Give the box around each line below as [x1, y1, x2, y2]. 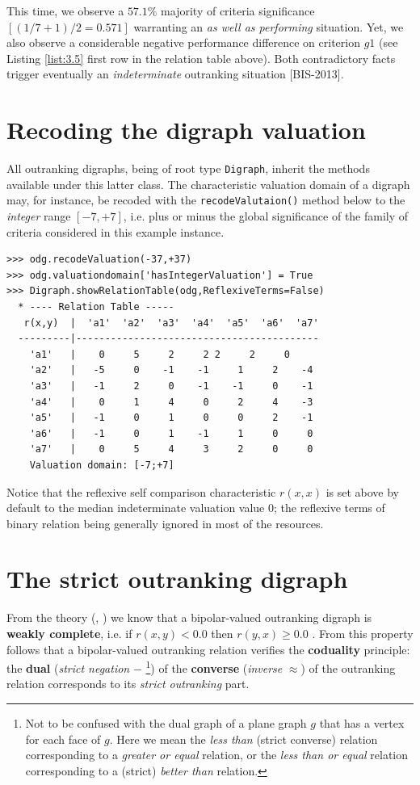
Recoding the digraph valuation [6, 113, 366, 146]
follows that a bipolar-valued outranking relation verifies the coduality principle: [6, 640, 410, 657]
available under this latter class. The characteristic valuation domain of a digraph [6, 175, 410, 192]
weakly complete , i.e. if [6, 625, 132, 641]
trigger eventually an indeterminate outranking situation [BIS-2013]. [6, 65, 344, 82]
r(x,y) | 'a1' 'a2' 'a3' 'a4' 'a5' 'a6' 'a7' [23, 317, 319, 329]
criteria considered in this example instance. [6, 223, 225, 240]
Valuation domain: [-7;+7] [29, 459, 174, 471]
